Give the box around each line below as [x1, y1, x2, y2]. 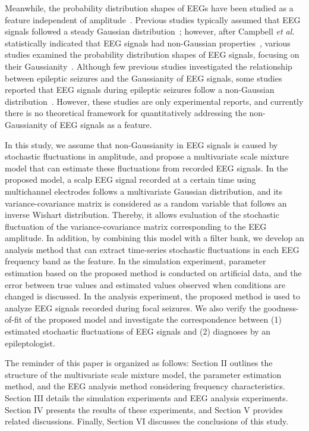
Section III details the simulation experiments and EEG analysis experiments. [5, 392, 288, 404]
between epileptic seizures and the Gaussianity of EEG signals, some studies [5, 71, 282, 84]
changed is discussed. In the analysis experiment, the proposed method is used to [5, 290, 300, 302]
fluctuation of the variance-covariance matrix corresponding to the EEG [5, 220, 267, 232]
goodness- [263, 301, 299, 314]
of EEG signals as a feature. [50, 118, 152, 130]
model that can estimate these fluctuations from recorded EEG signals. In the [5, 161, 288, 174]
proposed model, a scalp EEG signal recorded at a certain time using [5, 173, 256, 186]
